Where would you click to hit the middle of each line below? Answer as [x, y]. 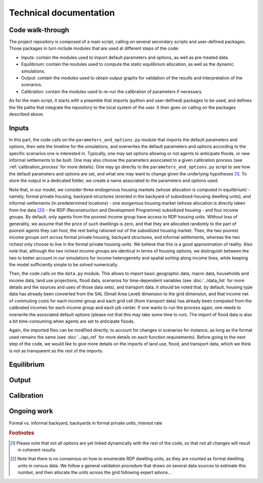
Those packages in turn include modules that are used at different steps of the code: [94, 48]
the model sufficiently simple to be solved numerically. [64, 264]
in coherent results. [37, 450]
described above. [27, 114]
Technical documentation [62, 13]
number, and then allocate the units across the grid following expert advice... [95, 472]
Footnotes [22, 433]
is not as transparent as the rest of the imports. [56, 350]
